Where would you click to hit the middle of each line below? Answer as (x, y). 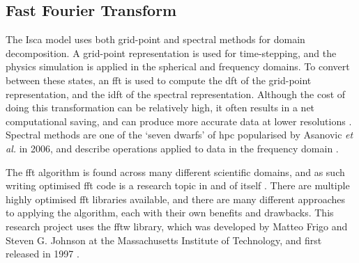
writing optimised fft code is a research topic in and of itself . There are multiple (178, 185)
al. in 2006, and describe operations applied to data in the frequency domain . (172, 148)
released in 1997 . (43, 254)
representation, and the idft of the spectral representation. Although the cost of (176, 94)
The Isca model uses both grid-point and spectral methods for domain (155, 39)
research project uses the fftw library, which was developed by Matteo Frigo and (177, 226)
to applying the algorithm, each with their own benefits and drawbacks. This (170, 213)
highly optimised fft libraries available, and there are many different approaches (175, 199)
